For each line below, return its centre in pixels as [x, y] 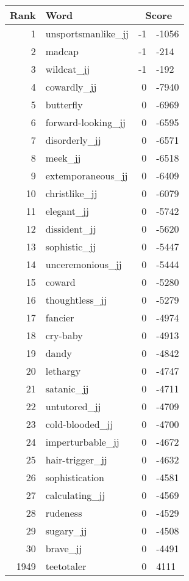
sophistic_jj [71, 246]
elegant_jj [67, 211]
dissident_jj [71, 229]
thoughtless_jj [76, 300]
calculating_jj [75, 495]
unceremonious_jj [84, 264]
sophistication [75, 477]
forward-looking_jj [85, 122]
